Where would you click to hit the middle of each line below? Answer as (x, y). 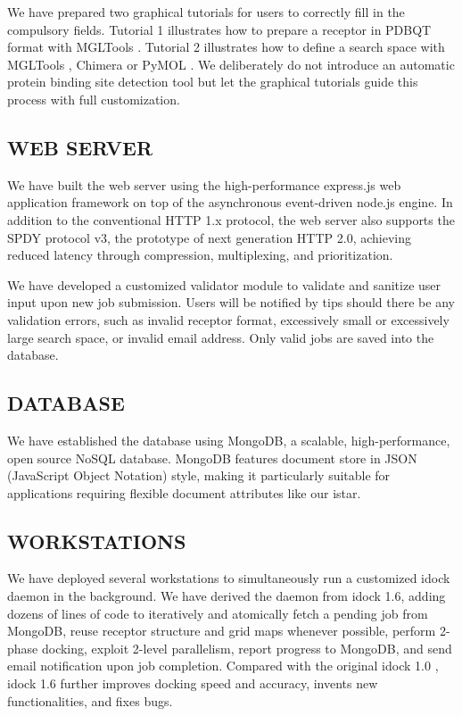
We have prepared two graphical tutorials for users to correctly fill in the (206, 12)
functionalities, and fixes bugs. (90, 700)
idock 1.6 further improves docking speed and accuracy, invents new (193, 683)
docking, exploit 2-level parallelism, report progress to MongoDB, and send (247, 648)
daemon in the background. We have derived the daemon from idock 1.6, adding (227, 596)
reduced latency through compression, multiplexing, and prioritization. (200, 255)
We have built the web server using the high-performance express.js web (204, 184)
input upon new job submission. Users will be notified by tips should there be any (231, 302)
